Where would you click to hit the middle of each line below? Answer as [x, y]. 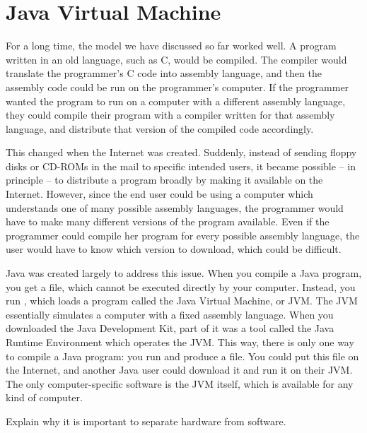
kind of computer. [44, 397]
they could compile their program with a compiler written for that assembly [170, 115]
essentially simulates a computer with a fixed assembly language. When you [170, 314]
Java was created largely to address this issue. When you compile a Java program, [184, 273]
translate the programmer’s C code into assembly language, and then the [164, 73]
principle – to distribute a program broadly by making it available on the [164, 180]
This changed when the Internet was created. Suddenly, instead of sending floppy [181, 152]
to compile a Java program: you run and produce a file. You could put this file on [182, 356]
